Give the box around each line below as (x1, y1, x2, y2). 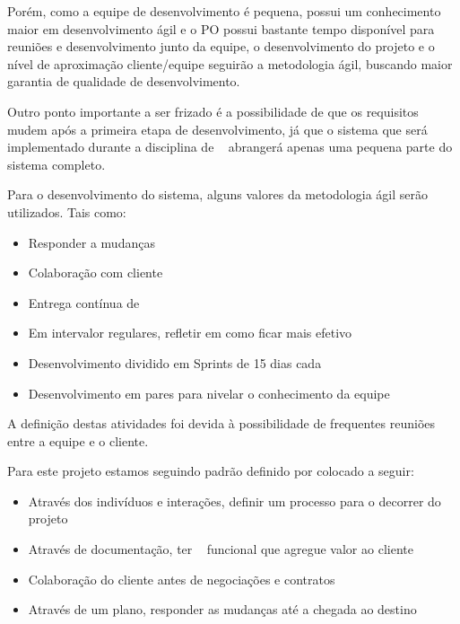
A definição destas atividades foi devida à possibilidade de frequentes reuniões (7, 414, 436, 433)
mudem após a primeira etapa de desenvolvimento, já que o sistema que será (7, 119, 428, 138)
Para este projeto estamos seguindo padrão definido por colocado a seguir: (7, 461, 414, 480)
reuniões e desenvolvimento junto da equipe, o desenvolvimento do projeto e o (7, 37, 435, 56)
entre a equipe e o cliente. (7, 431, 149, 450)
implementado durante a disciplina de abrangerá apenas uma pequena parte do (7, 137, 453, 156)
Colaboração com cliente (28, 263, 163, 282)
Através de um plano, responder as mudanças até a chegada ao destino (28, 600, 417, 619)
